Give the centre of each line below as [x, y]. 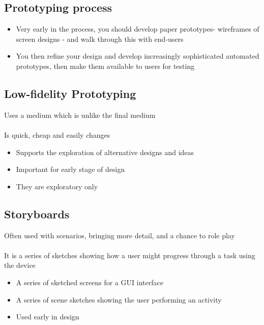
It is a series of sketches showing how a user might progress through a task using [130, 255]
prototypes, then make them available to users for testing [105, 66]
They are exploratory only [57, 186]
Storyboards [37, 214]
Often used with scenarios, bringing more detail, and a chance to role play [120, 235]
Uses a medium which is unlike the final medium [80, 115]
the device [20, 265]
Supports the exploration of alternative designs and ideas [105, 152]
